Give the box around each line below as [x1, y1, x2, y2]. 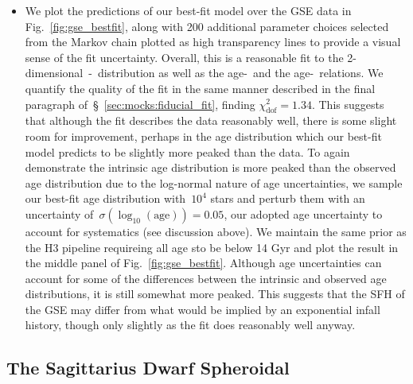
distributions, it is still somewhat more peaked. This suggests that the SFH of [25, 285, 405, 302]
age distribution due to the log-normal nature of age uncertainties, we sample [25, 174, 403, 191]
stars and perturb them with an [210, 190, 365, 207]
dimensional [25, 64, 84, 81]
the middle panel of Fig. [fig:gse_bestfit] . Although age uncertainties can [25, 254, 382, 271]
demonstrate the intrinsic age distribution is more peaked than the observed [25, 159, 396, 176]
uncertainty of [25, 205, 94, 222]
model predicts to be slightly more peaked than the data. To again [25, 143, 350, 160]
